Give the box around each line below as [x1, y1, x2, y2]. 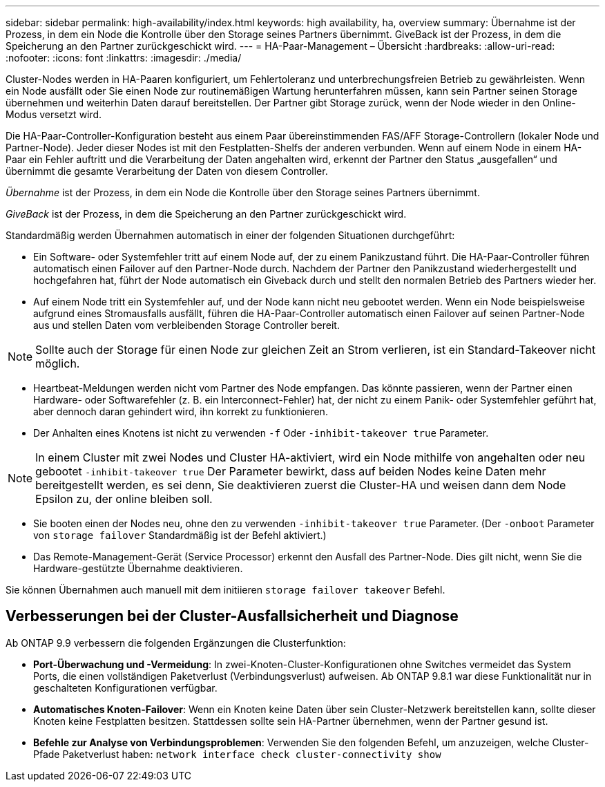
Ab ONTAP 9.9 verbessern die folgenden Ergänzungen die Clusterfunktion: [6, 636, 346, 649]
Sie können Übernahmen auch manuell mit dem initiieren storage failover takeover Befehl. [6, 584, 445, 596]
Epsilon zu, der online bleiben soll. [35, 492, 213, 506]
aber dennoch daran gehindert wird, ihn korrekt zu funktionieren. [33, 406, 328, 417]
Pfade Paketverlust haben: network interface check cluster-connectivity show [33, 748, 441, 760]
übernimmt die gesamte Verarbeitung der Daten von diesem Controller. [6, 165, 328, 177]
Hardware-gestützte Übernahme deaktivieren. [33, 562, 243, 574]
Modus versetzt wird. [6, 108, 102, 120]
